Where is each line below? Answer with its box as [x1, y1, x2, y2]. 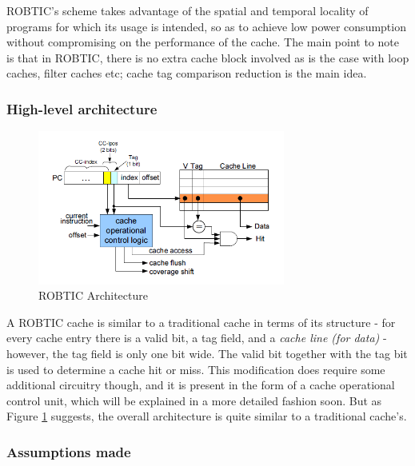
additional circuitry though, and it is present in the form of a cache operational [6, 376, 395, 393]
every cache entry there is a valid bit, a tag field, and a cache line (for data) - [6, 329, 387, 346]
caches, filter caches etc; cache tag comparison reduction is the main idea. [6, 65, 367, 82]
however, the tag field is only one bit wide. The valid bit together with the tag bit [6, 345, 408, 361]
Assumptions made [6, 441, 131, 461]
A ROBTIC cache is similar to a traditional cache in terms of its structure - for [6, 313, 396, 330]
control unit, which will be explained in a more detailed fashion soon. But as [6, 392, 382, 408]
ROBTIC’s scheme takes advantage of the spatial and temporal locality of [6, 2, 369, 18]
